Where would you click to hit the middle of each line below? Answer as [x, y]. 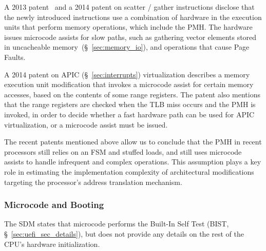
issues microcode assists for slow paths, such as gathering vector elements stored [130, 37]
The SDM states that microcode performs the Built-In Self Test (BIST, [117, 224]
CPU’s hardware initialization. [52, 244]
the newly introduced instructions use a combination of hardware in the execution [133, 17]
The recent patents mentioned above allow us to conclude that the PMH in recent [133, 142]
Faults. [15, 57]
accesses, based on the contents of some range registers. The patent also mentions [132, 94]
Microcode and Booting [54, 205]
